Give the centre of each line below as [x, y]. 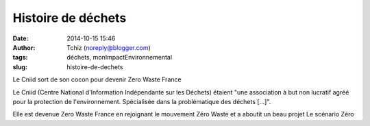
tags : [20, 58]
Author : [24, 47]
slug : [20, 67]
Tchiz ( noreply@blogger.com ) [109, 47]
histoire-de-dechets [95, 67]
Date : [21, 38]
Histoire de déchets [70, 18]
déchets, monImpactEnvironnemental [120, 58]
